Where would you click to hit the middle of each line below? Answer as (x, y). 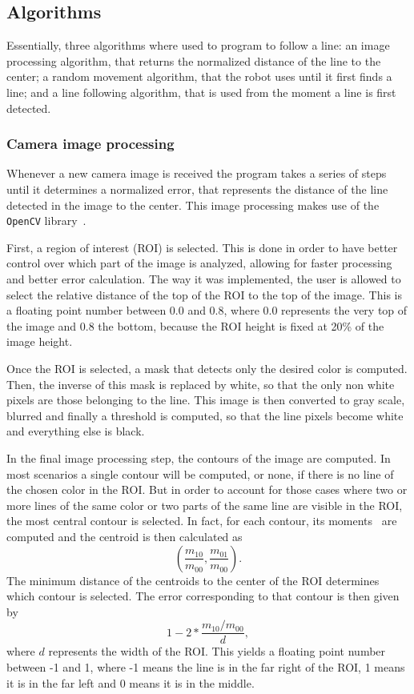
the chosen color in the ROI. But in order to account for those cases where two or (207, 489)
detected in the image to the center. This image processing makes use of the (193, 205)
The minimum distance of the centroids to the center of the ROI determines (193, 580)
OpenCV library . (46, 221)
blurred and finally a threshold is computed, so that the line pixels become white (205, 415)
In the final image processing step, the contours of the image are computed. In (199, 457)
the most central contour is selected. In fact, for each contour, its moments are (202, 521)
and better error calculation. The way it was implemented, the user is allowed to (204, 279)
